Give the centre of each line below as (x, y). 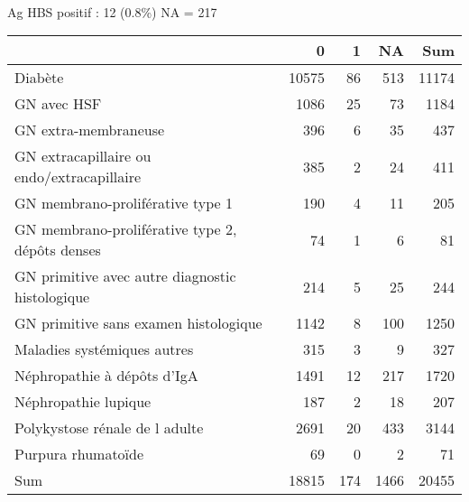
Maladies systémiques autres (104, 349)
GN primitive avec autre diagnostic (125, 276)
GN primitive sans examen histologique (138, 323)
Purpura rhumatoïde (79, 454)
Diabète (39, 78)
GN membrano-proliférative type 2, (126, 229)
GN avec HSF (58, 104)
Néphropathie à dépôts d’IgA (106, 376)
